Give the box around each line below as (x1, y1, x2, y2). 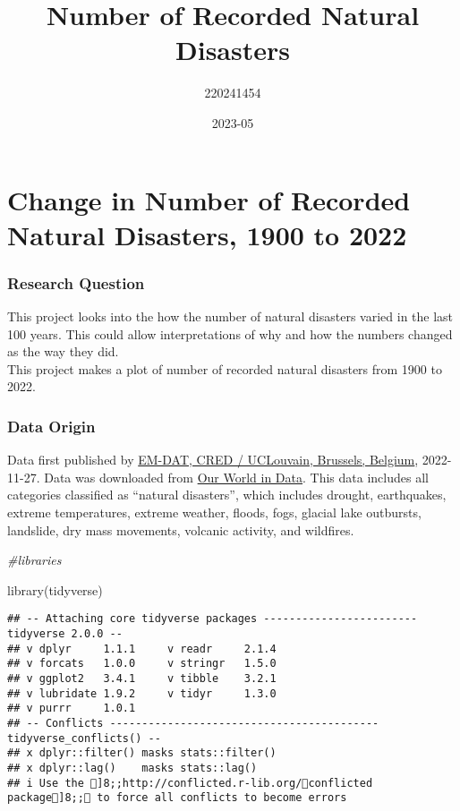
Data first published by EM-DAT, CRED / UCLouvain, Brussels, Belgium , (7, 450, 419, 469)
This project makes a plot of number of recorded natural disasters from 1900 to (7, 359, 442, 378)
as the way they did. (7, 342, 119, 361)
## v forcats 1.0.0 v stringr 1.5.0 (7, 657, 277, 670)
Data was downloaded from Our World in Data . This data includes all (44, 467, 429, 486)
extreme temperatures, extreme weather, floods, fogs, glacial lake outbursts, (7, 503, 422, 522)
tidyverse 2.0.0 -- (7, 627, 123, 641)
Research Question (7, 271, 145, 294)
